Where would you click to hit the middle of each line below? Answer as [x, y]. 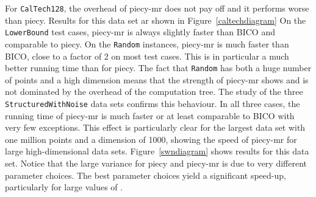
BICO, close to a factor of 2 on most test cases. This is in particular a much [147, 56]
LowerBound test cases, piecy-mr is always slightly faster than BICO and [140, 32]
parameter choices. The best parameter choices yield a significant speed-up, [145, 175]
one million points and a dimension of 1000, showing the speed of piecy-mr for [151, 139]
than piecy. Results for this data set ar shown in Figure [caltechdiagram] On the [156, 20]
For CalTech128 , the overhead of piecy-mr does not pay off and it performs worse [157, 8]
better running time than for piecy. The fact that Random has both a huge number [158, 68]
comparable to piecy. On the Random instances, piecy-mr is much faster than [147, 43]
